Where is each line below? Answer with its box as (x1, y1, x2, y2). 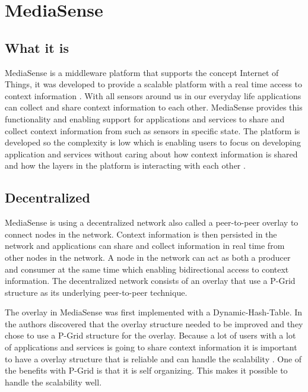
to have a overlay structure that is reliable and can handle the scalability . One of (5, 352, 302, 365)
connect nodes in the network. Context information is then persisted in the (5, 227, 277, 240)
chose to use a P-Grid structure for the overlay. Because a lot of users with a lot (5, 329, 296, 342)
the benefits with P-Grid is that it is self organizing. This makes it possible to (5, 364, 288, 377)
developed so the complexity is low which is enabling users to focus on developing (5, 136, 301, 148)
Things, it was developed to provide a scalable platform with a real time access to (5, 78, 302, 90)
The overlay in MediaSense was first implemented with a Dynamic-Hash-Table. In (5, 306, 303, 318)
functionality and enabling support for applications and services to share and (5, 112, 285, 125)
